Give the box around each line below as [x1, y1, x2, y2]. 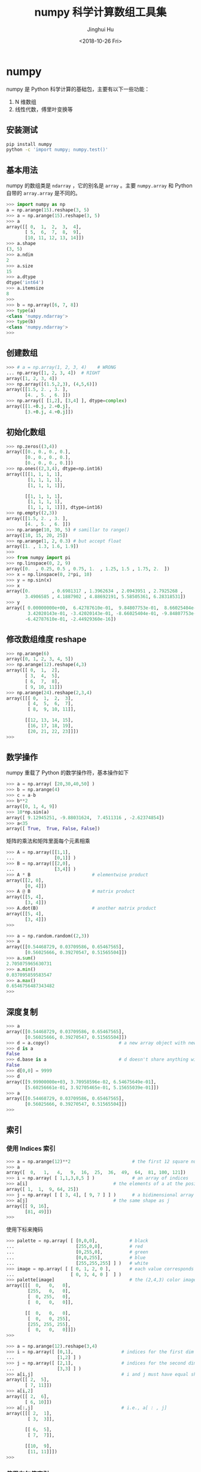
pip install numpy [6, 141, 52, 147]
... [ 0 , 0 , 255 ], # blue [6, 1255, 146, 1261]
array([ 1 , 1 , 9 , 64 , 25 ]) [6, 1187, 79, 1193]
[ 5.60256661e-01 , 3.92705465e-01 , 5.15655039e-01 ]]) [25, 1085, 160, 1091]
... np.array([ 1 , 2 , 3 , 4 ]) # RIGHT [6, 370, 100, 376]
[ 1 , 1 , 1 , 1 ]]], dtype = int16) [28, 504, 103, 510]
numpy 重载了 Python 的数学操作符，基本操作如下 [6, 769, 129, 777]
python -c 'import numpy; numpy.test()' [6, 147, 109, 153]
